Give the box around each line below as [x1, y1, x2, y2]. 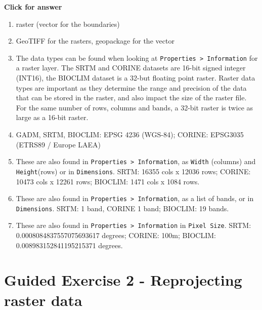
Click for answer [4, 2, 62, 12]
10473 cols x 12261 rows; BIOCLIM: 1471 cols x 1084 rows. [16, 176, 200, 186]
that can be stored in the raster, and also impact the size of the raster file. [16, 92, 247, 103]
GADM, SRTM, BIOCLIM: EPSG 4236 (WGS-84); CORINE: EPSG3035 [16, 129, 244, 139]
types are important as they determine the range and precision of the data [16, 82, 247, 93]
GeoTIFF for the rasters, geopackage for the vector [16, 35, 174, 46]
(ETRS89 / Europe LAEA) [16, 139, 101, 149]
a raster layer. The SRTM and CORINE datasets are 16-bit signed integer [16, 62, 246, 73]
